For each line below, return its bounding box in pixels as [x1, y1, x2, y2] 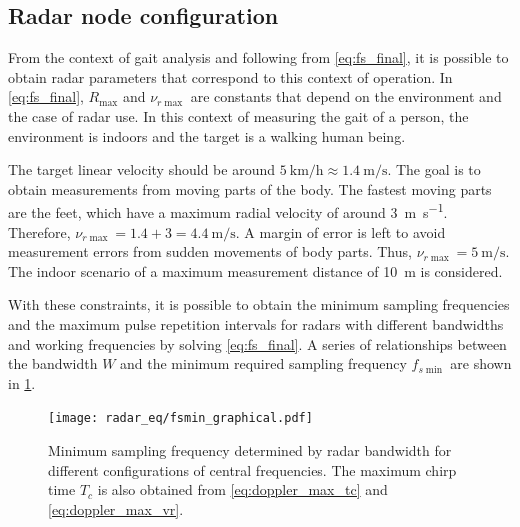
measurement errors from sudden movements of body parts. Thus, [8, 241, 412, 262]
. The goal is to [387, 159, 481, 180]
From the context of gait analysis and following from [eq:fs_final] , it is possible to [8, 47, 509, 68]
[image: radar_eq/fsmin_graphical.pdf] [48, 411, 313, 426]
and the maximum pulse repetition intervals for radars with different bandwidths [8, 313, 504, 334]
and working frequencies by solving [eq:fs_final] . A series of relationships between [8, 333, 507, 354]
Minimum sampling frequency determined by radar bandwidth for [48, 440, 452, 461]
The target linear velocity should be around [8, 159, 275, 180]
